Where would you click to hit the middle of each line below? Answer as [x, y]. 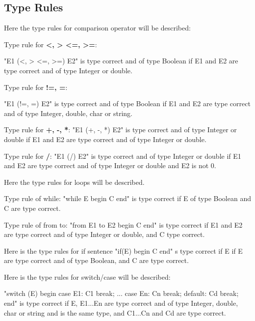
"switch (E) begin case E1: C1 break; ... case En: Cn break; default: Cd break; [121, 293]
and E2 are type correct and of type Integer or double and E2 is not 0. [110, 165]
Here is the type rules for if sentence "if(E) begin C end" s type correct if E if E [123, 250]
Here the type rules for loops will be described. [74, 182]
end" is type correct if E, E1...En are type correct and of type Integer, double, [121, 303]
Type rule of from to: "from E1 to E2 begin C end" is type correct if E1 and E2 [123, 224]
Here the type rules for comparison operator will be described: [97, 28]
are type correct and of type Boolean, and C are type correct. [96, 260]
